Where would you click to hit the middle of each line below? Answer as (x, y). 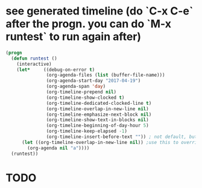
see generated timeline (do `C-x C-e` (99, 11)
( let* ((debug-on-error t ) (56, 70)
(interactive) (34, 64)
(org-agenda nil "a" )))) (58, 148)
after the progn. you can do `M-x (88, 24)
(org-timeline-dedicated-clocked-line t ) (99, 103)
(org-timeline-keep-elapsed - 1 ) (87, 131)
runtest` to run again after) (74, 37)
